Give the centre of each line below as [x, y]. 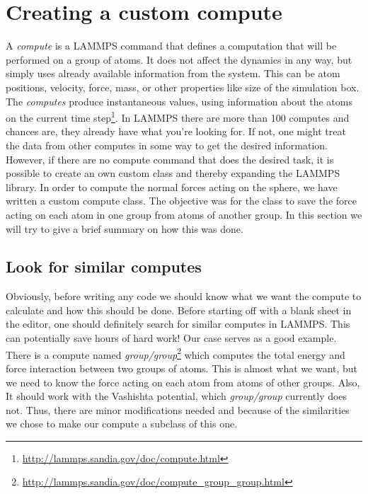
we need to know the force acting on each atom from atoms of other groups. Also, [183, 382]
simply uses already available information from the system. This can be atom [173, 73]
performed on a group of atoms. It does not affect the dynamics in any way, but [179, 59]
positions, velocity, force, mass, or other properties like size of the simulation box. [183, 87]
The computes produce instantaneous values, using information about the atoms [179, 101]
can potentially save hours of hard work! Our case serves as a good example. [171, 338]
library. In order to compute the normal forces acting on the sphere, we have [172, 186]
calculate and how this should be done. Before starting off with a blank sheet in [179, 310]
